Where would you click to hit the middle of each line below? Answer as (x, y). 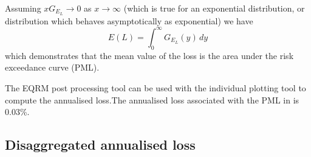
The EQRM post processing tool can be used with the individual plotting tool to (155, 87)
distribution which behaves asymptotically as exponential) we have (129, 20)
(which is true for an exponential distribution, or (214, 8)
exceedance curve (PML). (52, 67)
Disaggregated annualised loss (100, 145)
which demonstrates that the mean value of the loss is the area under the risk (149, 55)
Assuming (23, 8)
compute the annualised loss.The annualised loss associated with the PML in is (152, 99)
